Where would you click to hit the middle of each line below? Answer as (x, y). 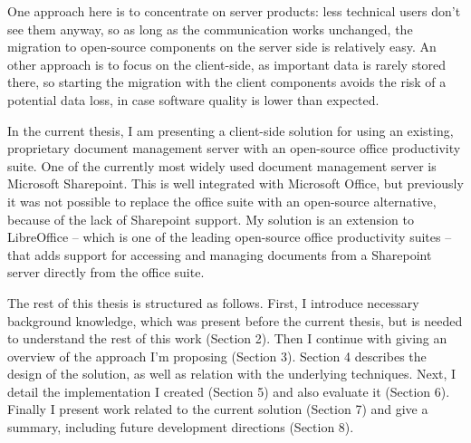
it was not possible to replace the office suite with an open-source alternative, (222, 201)
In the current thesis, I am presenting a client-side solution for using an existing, (231, 130)
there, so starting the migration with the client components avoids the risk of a (227, 82)
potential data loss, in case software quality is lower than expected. (193, 99)
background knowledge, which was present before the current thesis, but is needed (235, 320)
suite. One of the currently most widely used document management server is (222, 165)
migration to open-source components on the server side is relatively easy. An (222, 47)
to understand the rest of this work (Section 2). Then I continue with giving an (227, 338)
